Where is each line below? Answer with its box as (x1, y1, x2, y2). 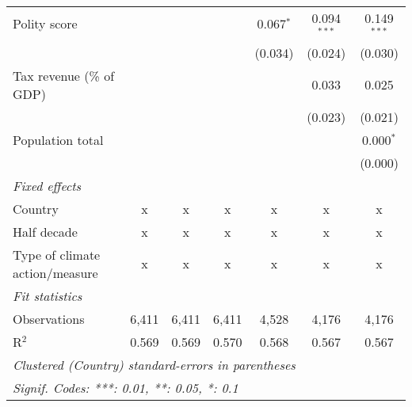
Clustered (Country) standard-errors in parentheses (13, 355, 296, 374)
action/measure (13, 263, 98, 282)
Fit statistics (13, 286, 82, 305)
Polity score (13, 14, 78, 33)
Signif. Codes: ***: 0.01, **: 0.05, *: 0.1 (13, 378, 238, 397)
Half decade (13, 222, 78, 241)
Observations (13, 309, 85, 328)
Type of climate (13, 245, 101, 264)
